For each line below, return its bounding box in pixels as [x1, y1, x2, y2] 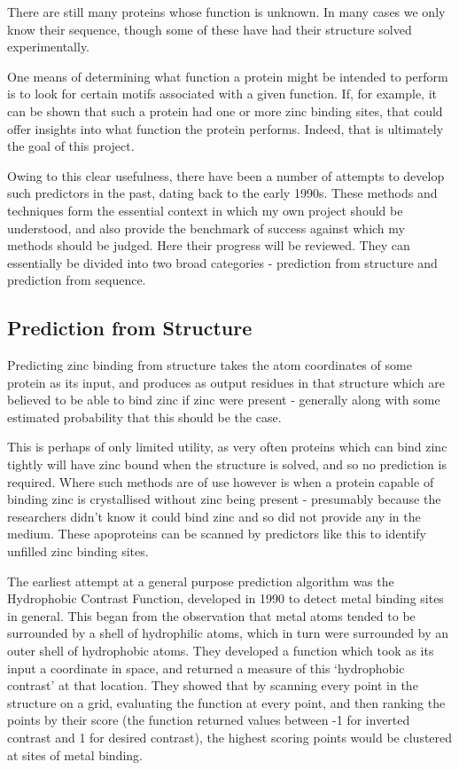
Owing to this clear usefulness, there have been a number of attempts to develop [7, 166, 445, 185]
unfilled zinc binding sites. [7, 542, 149, 561]
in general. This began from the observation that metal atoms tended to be [7, 606, 416, 625]
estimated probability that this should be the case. [7, 407, 282, 426]
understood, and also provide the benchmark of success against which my [7, 218, 405, 237]
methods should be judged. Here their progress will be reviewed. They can [7, 236, 410, 255]
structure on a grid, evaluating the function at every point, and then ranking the [7, 693, 446, 711]
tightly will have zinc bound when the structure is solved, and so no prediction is [7, 455, 447, 474]
